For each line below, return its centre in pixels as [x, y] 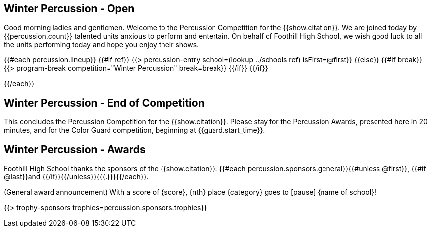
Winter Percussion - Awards [75, 149]
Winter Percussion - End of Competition [104, 103]
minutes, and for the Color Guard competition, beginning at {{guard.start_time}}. [135, 130]
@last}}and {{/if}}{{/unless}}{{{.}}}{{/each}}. [76, 177]
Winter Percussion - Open [69, 9]
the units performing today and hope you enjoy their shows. [102, 45]
